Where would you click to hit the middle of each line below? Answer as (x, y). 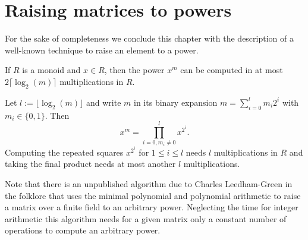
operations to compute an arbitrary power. (83, 230)
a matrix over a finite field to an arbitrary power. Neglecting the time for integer (152, 207)
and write (104, 102)
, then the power (134, 70)
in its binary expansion (176, 102)
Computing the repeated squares (64, 152)
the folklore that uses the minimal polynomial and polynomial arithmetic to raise (153, 195)
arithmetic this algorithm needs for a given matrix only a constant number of (146, 218)
